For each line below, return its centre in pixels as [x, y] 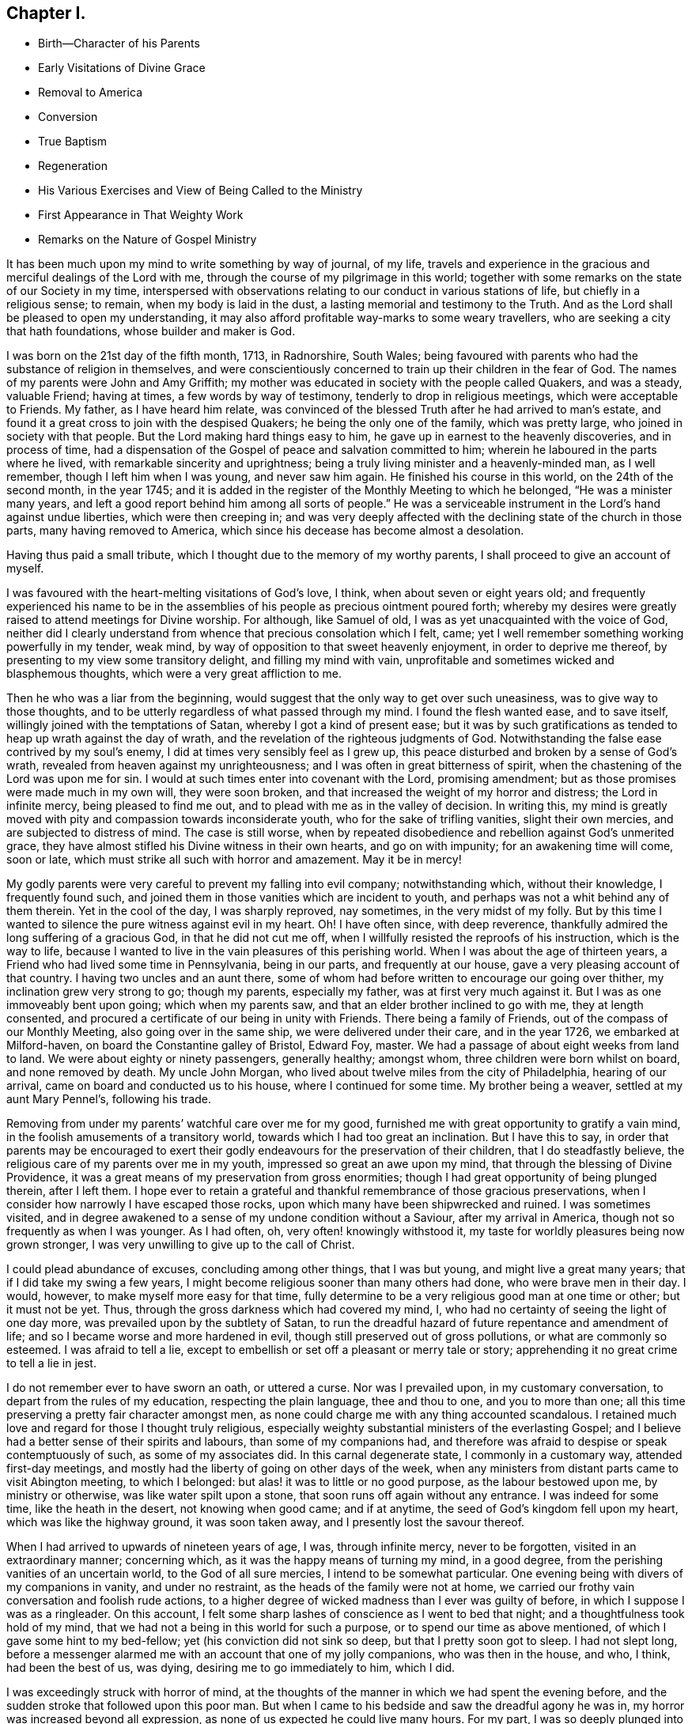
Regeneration [73, 166]
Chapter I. [46, 13]
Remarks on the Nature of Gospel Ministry [147, 240]
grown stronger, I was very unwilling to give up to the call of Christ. [181, 1245]
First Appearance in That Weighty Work [141, 215]
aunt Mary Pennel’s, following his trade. [109, 1099]
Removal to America [90, 93]
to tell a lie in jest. [51, 1363]
